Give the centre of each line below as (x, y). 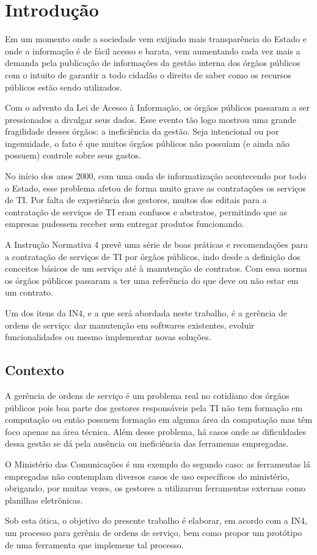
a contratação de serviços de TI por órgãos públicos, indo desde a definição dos (153, 256)
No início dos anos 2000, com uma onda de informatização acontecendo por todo (155, 176)
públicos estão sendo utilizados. (64, 87)
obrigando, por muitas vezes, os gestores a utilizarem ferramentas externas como (155, 488)
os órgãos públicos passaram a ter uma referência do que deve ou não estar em (152, 280)
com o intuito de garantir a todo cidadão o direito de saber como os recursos (148, 74)
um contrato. (29, 292)
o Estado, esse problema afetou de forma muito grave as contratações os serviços (155, 188)
